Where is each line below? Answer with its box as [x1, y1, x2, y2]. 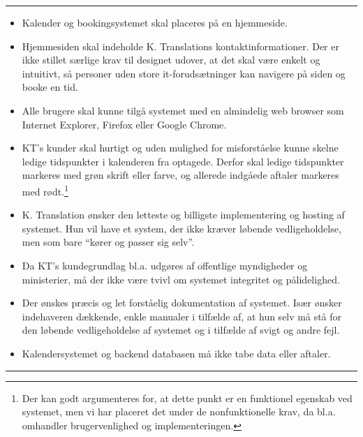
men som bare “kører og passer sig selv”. [22, 235, 195, 249]
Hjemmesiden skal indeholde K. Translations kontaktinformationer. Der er [22, 38, 339, 53]
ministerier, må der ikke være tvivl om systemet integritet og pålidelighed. [22, 272, 340, 286]
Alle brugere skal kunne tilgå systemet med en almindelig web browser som [22, 103, 344, 117]
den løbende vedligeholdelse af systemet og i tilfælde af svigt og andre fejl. [22, 323, 340, 337]
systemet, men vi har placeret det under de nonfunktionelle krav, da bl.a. [22, 404, 336, 419]
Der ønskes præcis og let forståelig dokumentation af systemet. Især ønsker [22, 295, 342, 310]
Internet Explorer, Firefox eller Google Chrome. [22, 117, 227, 131]
